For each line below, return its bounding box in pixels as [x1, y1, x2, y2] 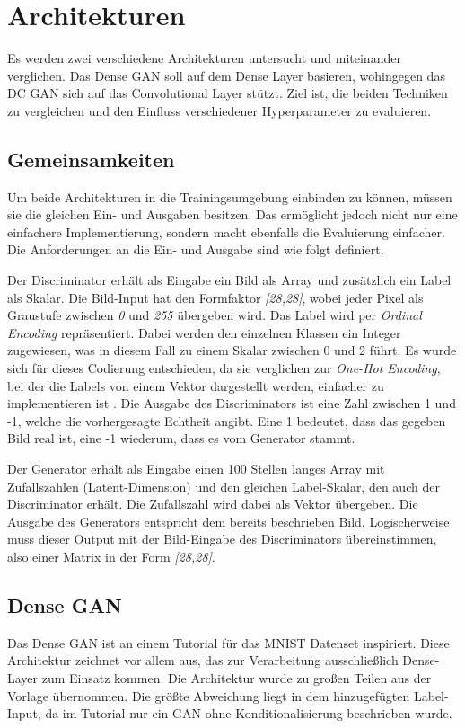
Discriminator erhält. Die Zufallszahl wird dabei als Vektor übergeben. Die [7, 494, 418, 513]
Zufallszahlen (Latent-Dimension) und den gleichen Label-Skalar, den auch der [7, 476, 440, 495]
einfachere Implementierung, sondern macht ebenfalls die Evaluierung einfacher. [7, 222, 445, 241]
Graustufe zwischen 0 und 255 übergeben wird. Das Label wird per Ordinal [7, 306, 422, 324]
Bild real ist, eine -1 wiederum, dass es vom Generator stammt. [7, 429, 355, 448]
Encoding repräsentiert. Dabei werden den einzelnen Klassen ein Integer [7, 323, 401, 342]
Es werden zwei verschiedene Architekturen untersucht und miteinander [7, 49, 401, 67]
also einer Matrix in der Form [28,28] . [7, 546, 215, 565]
